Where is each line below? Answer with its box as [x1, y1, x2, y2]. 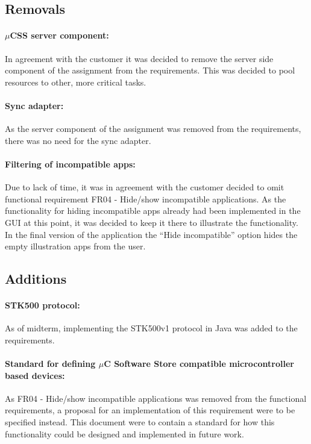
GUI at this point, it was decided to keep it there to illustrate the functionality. [5, 216, 298, 228]
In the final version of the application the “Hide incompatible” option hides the [5, 228, 298, 240]
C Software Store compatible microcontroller [104, 357, 294, 370]
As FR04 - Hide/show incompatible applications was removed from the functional [5, 392, 307, 404]
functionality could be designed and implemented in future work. [5, 427, 244, 440]
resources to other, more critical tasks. [5, 75, 146, 88]
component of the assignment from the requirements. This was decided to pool [5, 64, 295, 77]
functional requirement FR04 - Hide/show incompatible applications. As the [5, 192, 286, 205]
